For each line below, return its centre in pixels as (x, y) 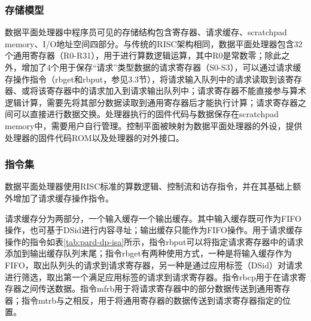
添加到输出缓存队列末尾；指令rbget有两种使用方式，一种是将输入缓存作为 (148, 253)
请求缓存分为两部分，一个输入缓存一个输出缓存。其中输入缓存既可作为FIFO (153, 218)
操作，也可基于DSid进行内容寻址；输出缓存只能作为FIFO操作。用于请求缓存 (154, 230)
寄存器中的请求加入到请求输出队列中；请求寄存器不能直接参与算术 (176, 91)
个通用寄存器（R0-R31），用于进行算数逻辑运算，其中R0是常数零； (135, 55)
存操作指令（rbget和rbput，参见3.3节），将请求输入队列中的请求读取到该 (145, 79)
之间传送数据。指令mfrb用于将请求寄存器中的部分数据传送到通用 (147, 288)
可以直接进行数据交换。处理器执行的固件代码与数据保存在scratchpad (146, 114)
